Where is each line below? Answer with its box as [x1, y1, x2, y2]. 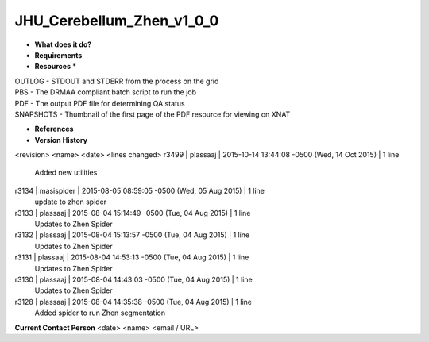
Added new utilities [34, 167, 98, 178]
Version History [34, 135, 87, 144]
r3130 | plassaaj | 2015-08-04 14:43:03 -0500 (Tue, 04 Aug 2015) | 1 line [14, 275, 253, 284]
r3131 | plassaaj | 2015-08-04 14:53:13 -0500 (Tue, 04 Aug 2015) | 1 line [14, 252, 249, 262]
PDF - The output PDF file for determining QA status [14, 98, 186, 108]
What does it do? [34, 40, 92, 49]
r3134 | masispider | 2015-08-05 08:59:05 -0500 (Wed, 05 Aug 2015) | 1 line [14, 186, 265, 195]
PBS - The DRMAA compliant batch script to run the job [14, 87, 197, 97]
